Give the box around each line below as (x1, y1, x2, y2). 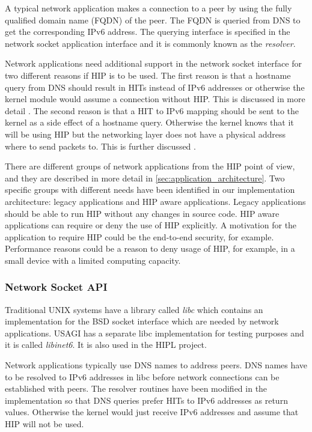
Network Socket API (5, 279, 108, 294)
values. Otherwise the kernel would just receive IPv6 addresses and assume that (5, 406, 299, 418)
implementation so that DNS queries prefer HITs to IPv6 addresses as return (5, 394, 288, 406)
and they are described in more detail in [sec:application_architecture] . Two (5, 171, 285, 184)
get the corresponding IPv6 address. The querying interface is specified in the (5, 25, 290, 38)
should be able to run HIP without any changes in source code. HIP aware (5, 207, 280, 219)
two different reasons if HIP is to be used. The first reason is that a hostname (5, 68, 291, 81)
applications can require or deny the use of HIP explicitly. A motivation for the (5, 219, 297, 231)
